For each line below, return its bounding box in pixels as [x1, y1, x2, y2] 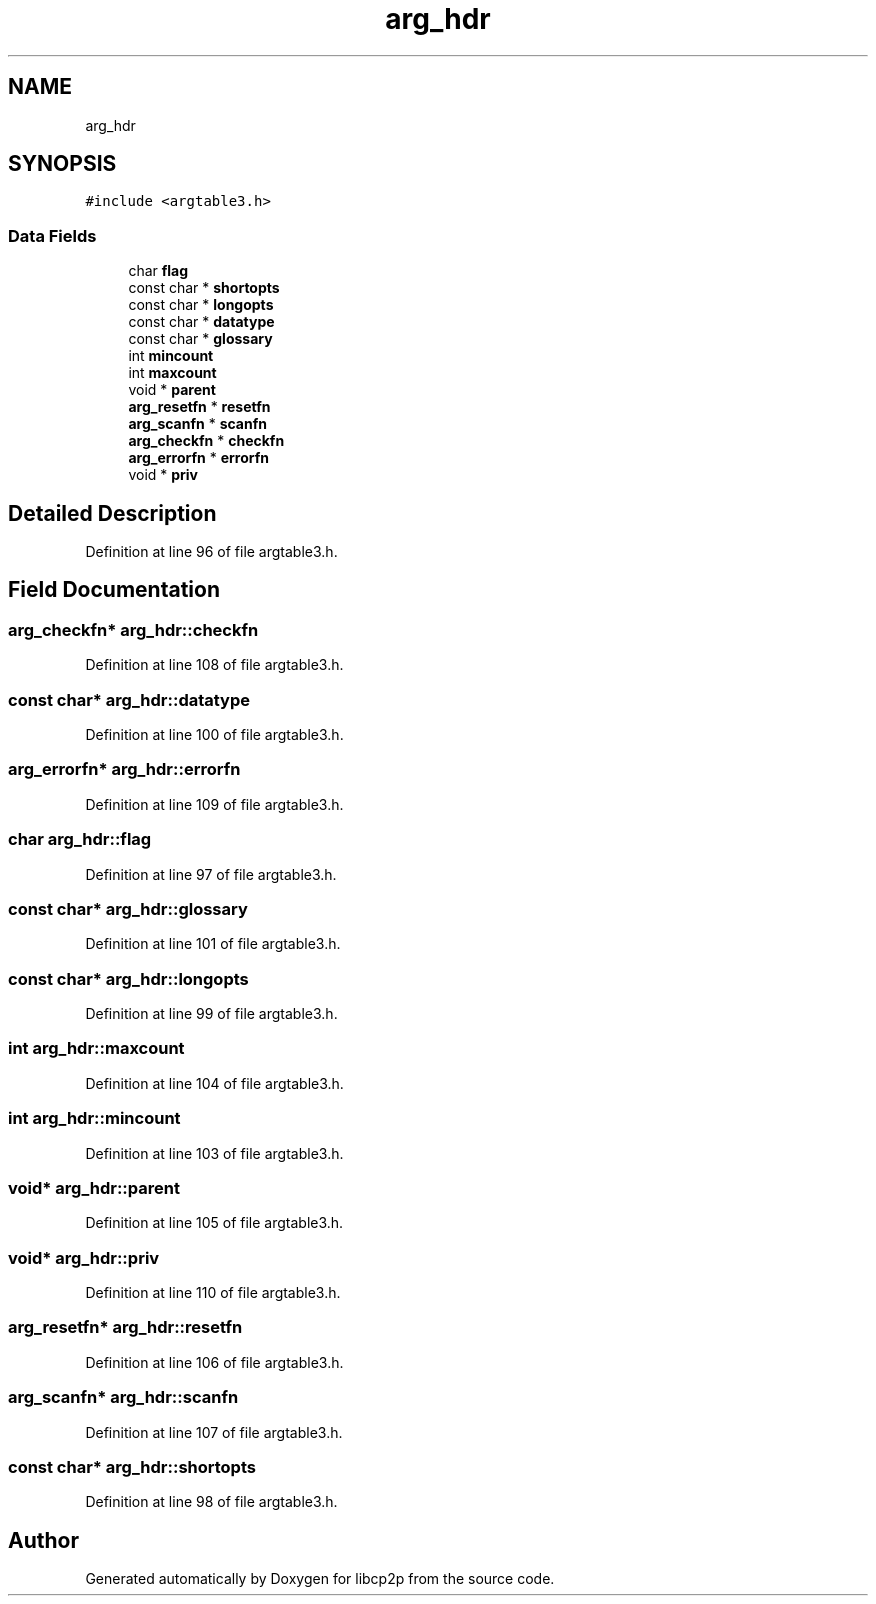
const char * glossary [128, 330, 273, 348]
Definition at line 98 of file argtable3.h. [85, 1493, 338, 1511]
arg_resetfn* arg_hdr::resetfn [8, 1317, 243, 1338]
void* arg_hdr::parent [8, 1177, 180, 1198]
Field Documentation [8, 577, 220, 603]
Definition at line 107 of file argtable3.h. [85, 1423, 343, 1441]
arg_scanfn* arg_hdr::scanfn [8, 1387, 239, 1408]
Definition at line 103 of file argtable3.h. [85, 1144, 344, 1162]
